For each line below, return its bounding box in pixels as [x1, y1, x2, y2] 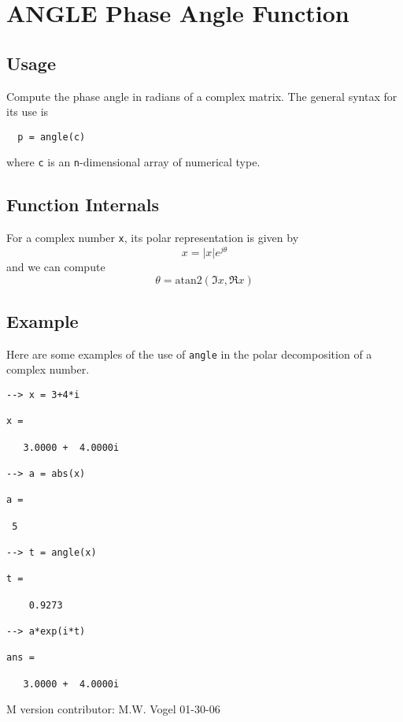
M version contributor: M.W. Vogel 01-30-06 [6, 701, 220, 717]
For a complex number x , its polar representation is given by [6, 229, 299, 246]
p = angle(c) [17, 131, 86, 143]
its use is [6, 103, 49, 120]
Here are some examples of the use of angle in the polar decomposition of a [6, 345, 372, 362]
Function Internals [6, 192, 160, 217]
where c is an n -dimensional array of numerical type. [6, 154, 261, 170]
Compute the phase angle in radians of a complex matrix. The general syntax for [6, 87, 397, 104]
